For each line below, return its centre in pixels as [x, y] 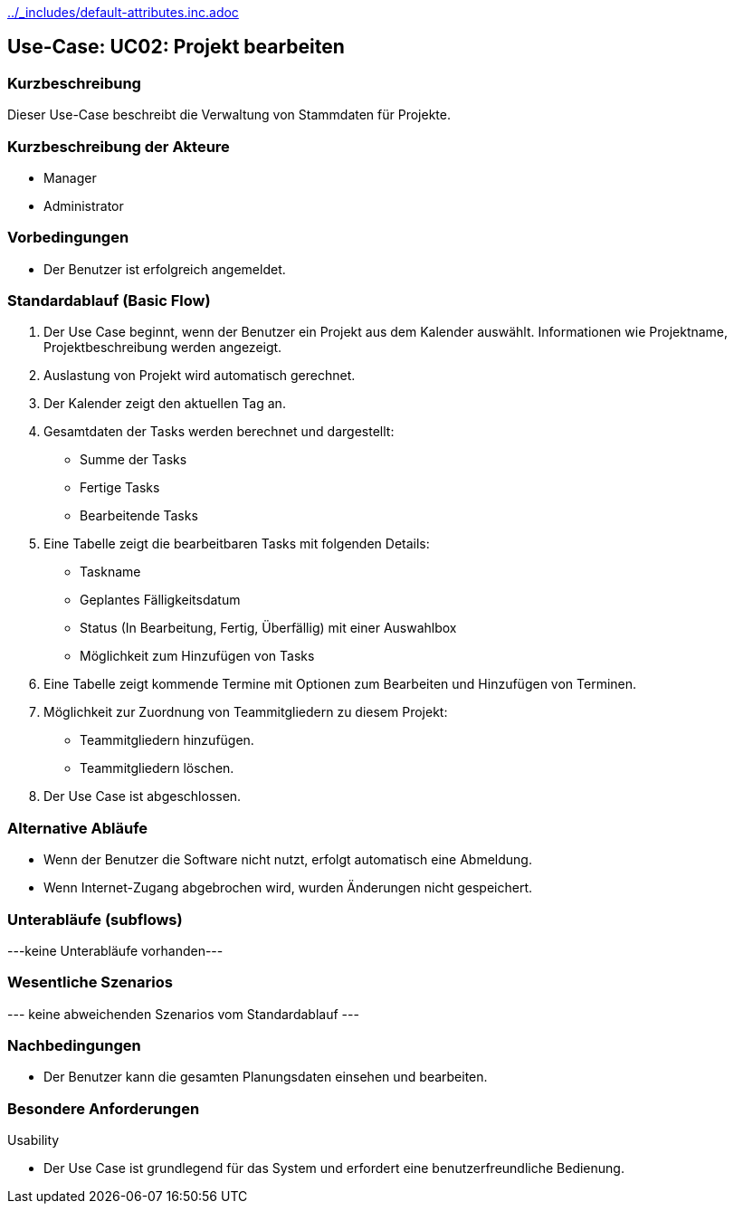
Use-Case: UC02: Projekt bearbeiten [176, 47]
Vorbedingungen [68, 238]
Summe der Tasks [133, 460]
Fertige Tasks [120, 488]
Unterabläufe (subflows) [95, 919]
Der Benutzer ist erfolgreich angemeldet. [165, 269]
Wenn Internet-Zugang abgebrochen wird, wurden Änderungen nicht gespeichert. [288, 888]
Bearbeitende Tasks [139, 516]
